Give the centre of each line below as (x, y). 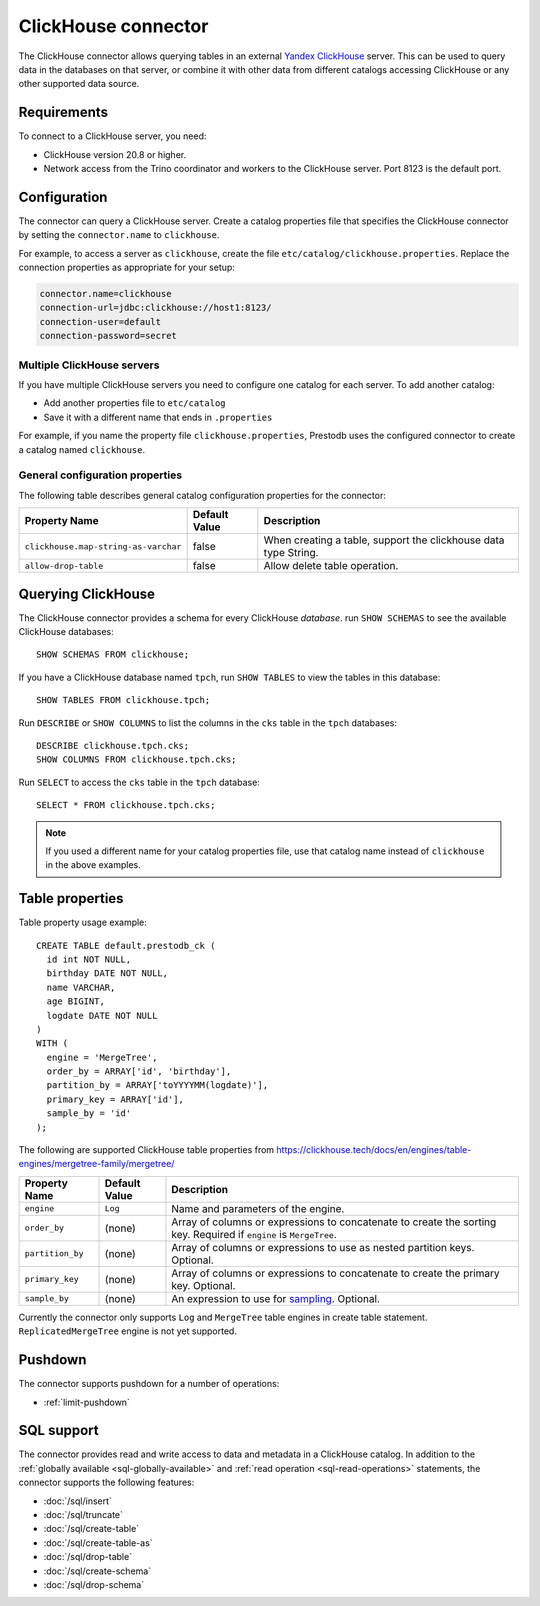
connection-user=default (100, 321)
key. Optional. (203, 1285)
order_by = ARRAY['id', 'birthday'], (139, 1071)
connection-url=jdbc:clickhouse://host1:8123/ (155, 308)
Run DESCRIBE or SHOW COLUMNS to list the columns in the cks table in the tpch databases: (208, 722)
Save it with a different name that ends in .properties (158, 417)
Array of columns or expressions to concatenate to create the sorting (334, 1222)
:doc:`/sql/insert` (77, 1501)
